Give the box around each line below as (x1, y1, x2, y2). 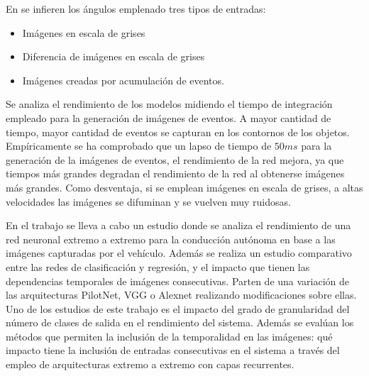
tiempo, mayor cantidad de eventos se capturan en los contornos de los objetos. (6, 124, 350, 139)
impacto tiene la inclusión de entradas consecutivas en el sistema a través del (6, 343, 340, 358)
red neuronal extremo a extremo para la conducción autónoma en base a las (6, 231, 336, 246)
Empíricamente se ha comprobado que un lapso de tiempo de (6, 138, 272, 153)
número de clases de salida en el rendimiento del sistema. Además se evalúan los (6, 315, 354, 330)
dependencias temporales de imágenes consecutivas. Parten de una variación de (6, 273, 350, 288)
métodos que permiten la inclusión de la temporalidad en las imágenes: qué (6, 328, 333, 343)
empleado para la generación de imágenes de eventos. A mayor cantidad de (6, 110, 331, 125)
